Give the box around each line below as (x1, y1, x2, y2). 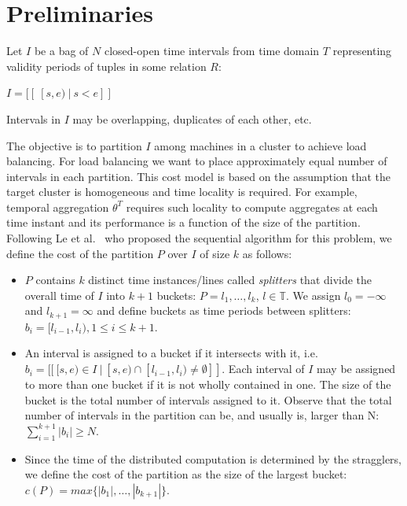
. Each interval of (222, 360, 305, 377)
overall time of (24, 286, 94, 303)
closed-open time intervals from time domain (104, 42, 320, 59)
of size (200, 245, 230, 261)
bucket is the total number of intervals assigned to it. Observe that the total (24, 391, 392, 408)
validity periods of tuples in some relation (6, 57, 207, 74)
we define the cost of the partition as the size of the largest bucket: (24, 466, 347, 482)
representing (332, 42, 392, 59)
